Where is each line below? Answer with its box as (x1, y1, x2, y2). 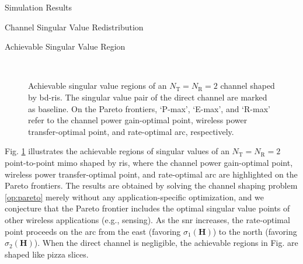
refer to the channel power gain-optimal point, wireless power (28, 114, 248, 126)
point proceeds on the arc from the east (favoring (5, 225, 181, 237)
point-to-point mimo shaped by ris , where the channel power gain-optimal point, (5, 156, 293, 168)
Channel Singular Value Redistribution (5, 20, 144, 33)
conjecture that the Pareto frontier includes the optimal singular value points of (5, 202, 290, 214)
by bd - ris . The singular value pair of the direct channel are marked (28, 91, 267, 103)
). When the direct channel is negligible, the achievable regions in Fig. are (34, 237, 298, 249)
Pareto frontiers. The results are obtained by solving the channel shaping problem (5, 179, 298, 192)
